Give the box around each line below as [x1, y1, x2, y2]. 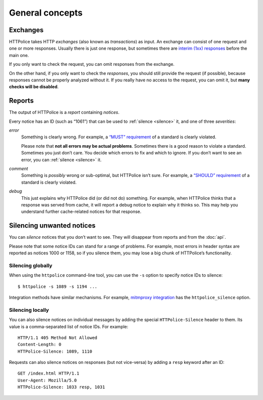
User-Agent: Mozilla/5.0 [18, 378, 77, 383]
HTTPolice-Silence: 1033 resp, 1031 [18, 384, 105, 390]
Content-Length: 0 [18, 342, 62, 347]
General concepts [9, 7, 83, 18]
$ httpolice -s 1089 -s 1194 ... [18, 284, 97, 289]
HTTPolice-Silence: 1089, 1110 [18, 348, 93, 354]
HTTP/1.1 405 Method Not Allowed [18, 335, 97, 341]
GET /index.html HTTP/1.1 [18, 371, 80, 376]
